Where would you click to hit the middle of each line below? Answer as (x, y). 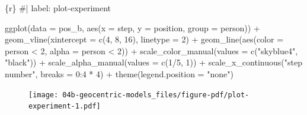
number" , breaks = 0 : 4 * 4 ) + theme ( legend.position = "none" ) (119, 73)
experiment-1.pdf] (65, 106)
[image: (44, 95)
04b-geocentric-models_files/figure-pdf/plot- (156, 95)
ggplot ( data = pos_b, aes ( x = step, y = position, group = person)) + (132, 27)
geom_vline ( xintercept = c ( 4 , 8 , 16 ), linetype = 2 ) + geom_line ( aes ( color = (144, 39)
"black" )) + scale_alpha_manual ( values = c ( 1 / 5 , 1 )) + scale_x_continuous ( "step (153, 62)
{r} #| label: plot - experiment (58, 8)
